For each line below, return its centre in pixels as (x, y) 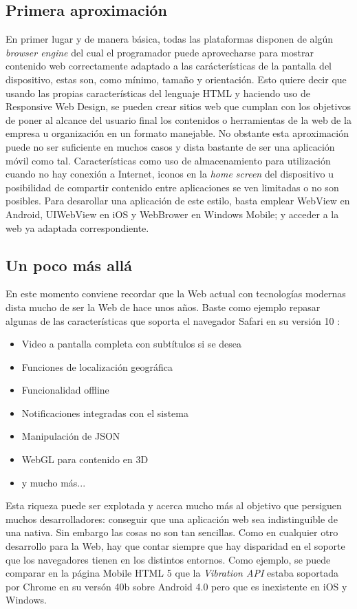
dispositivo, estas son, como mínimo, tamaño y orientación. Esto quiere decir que (176, 79)
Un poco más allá (69, 265)
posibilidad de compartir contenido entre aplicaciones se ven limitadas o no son (172, 187)
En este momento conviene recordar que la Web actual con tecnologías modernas (176, 293)
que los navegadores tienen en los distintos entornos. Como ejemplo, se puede (168, 559)
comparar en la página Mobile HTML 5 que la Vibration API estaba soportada (172, 573)
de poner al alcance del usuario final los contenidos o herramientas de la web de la (178, 119)
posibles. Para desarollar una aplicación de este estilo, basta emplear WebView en (178, 201)
